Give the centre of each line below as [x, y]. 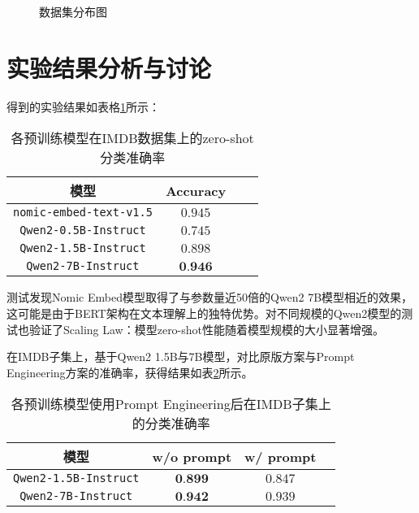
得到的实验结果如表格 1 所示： [83, 106]
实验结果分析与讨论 [109, 67]
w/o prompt [192, 456]
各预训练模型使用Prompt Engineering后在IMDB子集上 [171, 404]
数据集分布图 [73, 11]
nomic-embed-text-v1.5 [83, 213]
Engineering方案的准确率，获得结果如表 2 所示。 [130, 372]
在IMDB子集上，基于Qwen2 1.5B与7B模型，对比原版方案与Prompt [181, 356]
